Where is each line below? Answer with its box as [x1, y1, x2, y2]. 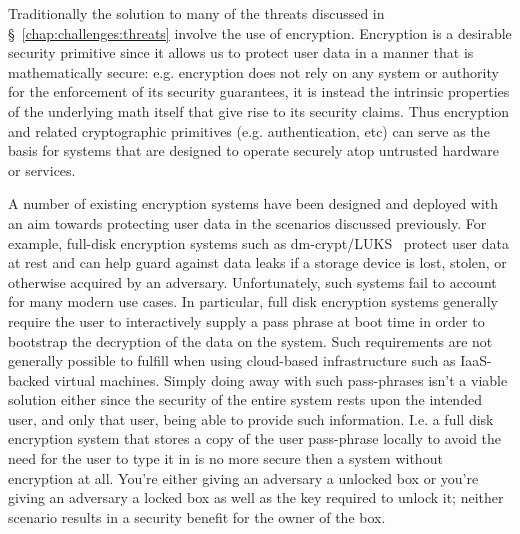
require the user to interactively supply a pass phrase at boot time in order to [8, 310, 485, 331]
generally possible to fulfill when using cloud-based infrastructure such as [8, 350, 456, 371]
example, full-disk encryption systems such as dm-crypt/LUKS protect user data [8, 232, 510, 253]
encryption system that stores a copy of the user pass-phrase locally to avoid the [8, 428, 502, 449]
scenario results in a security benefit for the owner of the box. [8, 506, 386, 527]
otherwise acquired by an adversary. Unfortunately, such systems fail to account [8, 271, 497, 292]
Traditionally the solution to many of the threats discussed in [8, 3, 385, 23]
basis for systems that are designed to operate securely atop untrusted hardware [8, 140, 499, 161]
